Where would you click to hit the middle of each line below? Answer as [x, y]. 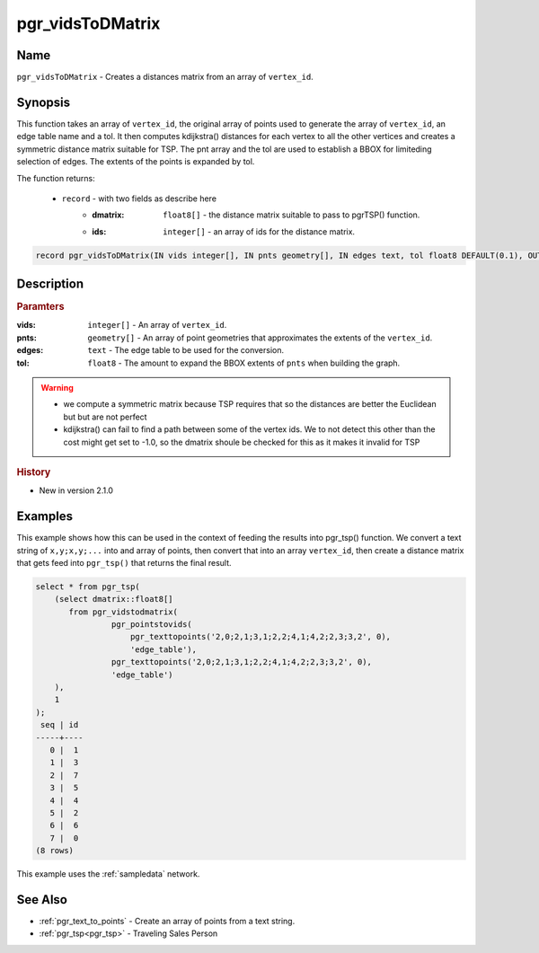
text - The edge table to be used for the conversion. [186, 350]
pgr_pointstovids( [151, 625]
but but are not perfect [105, 417]
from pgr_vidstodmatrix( [124, 612]
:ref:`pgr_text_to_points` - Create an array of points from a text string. [167, 921]
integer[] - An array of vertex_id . [157, 325]
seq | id [60, 725]
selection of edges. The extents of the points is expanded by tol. [136, 162]
